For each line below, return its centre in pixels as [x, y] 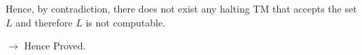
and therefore [44, 22]
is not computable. [126, 22]
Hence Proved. [55, 46]
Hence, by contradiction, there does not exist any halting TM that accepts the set [181, 8]
